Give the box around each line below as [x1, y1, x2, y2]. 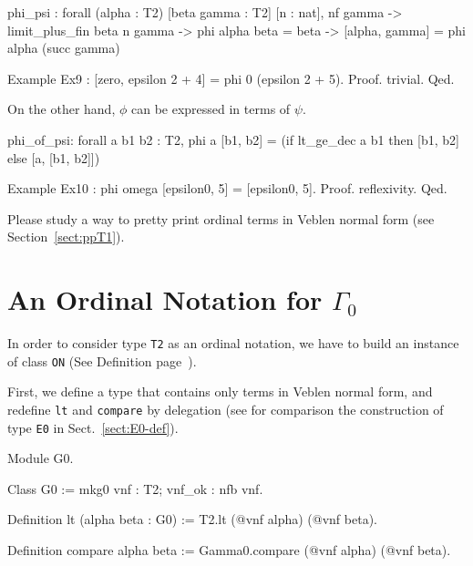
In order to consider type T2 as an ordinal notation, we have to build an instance [7, 334, 459, 353]
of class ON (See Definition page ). [7, 351, 197, 370]
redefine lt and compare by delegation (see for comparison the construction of [7, 399, 444, 418]
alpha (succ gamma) [7, 38, 120, 57]
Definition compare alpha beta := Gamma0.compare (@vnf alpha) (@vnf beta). [7, 540, 451, 560]
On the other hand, [7, 99, 116, 118]
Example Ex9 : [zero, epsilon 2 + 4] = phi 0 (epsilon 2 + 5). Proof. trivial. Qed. [7, 68, 455, 87]
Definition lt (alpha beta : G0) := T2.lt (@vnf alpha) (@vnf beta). [7, 509, 377, 529]
